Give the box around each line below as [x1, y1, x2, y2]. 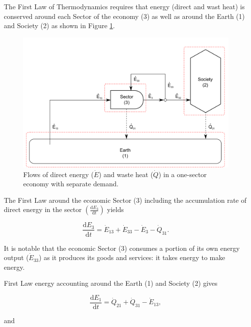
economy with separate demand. [23, 179, 118, 189]
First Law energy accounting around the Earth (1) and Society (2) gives [4, 278, 218, 288]
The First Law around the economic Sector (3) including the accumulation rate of [4, 195, 247, 205]
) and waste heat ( [99, 169, 153, 179]
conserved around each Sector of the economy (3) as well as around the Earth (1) [4, 11, 245, 21]
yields [107, 204, 124, 214]
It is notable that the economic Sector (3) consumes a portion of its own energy [4, 243, 240, 253]
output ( [4, 252, 29, 262]
